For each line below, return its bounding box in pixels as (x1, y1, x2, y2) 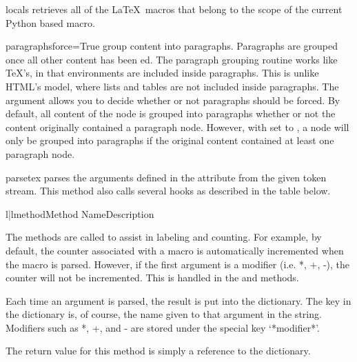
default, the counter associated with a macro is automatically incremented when (6, 243, 344, 257)
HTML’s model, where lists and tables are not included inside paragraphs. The (6, 79, 339, 93)
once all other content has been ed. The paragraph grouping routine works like (6, 52, 338, 66)
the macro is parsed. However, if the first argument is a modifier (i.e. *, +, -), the (6, 257, 350, 271)
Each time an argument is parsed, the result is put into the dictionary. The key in (6, 293, 351, 308)
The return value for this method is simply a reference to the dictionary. (6, 343, 311, 358)
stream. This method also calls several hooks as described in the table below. (6, 183, 331, 198)
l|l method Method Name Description (6, 206, 154, 221)
